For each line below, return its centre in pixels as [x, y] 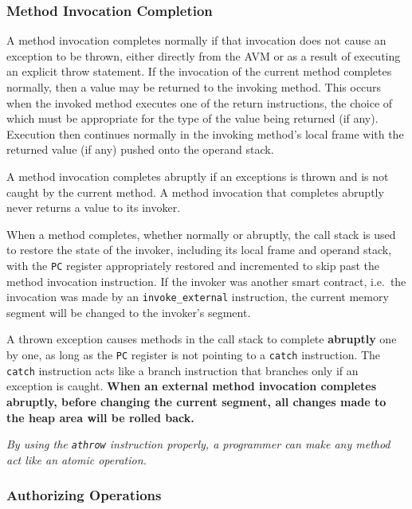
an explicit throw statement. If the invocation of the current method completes [199, 71]
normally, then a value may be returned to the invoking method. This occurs [194, 87]
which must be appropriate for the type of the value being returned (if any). [192, 118]
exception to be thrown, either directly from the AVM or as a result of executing [204, 55]
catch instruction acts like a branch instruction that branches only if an [182, 370]
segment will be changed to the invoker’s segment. [129, 312]
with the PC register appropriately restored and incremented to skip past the [193, 265]
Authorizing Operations [84, 495]
